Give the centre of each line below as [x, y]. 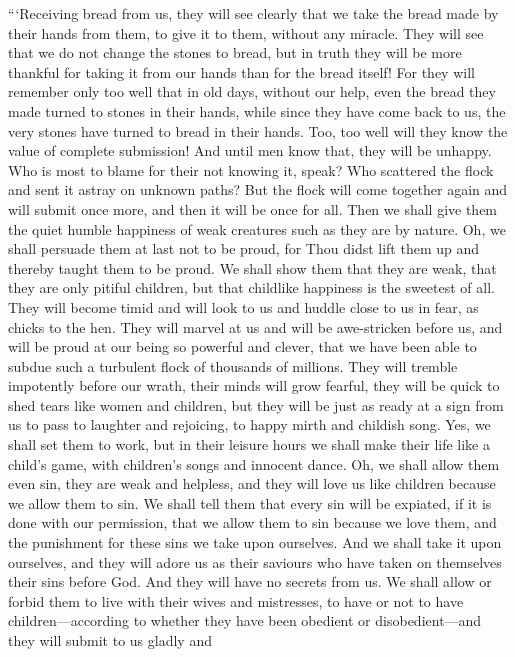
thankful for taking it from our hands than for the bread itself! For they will [241, 71]
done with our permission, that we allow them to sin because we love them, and [252, 522]
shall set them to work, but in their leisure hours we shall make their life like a [249, 444]
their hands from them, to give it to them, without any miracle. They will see [246, 32]
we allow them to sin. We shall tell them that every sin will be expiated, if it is [250, 502]
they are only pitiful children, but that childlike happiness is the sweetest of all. [251, 287]
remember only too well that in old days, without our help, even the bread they [252, 91]
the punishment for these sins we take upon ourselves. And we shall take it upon [255, 542]
